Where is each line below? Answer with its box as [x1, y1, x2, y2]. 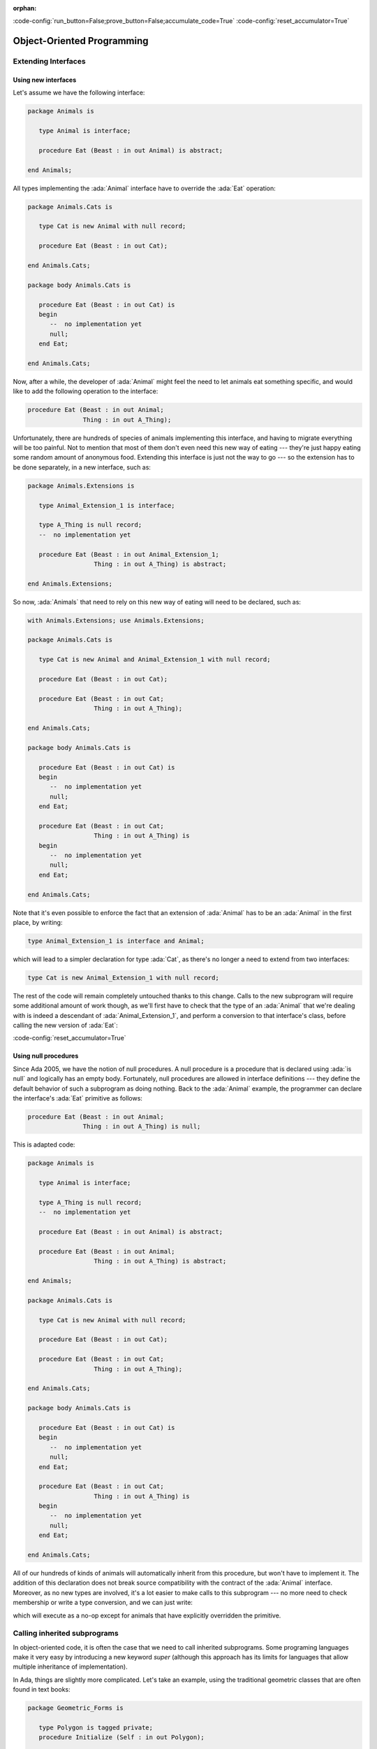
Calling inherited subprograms [13, 1629, 119, 1638]
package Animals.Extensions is [27, 481, 135, 490]
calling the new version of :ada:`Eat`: [13, 1021, 118, 1030]
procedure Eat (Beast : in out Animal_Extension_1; [38, 550, 219, 558]
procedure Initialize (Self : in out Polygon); [38, 1734, 205, 1741]
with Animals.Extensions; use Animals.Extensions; [27, 616, 205, 624]
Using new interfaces [13, 76, 77, 84]
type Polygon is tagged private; [38, 1724, 154, 1732]
